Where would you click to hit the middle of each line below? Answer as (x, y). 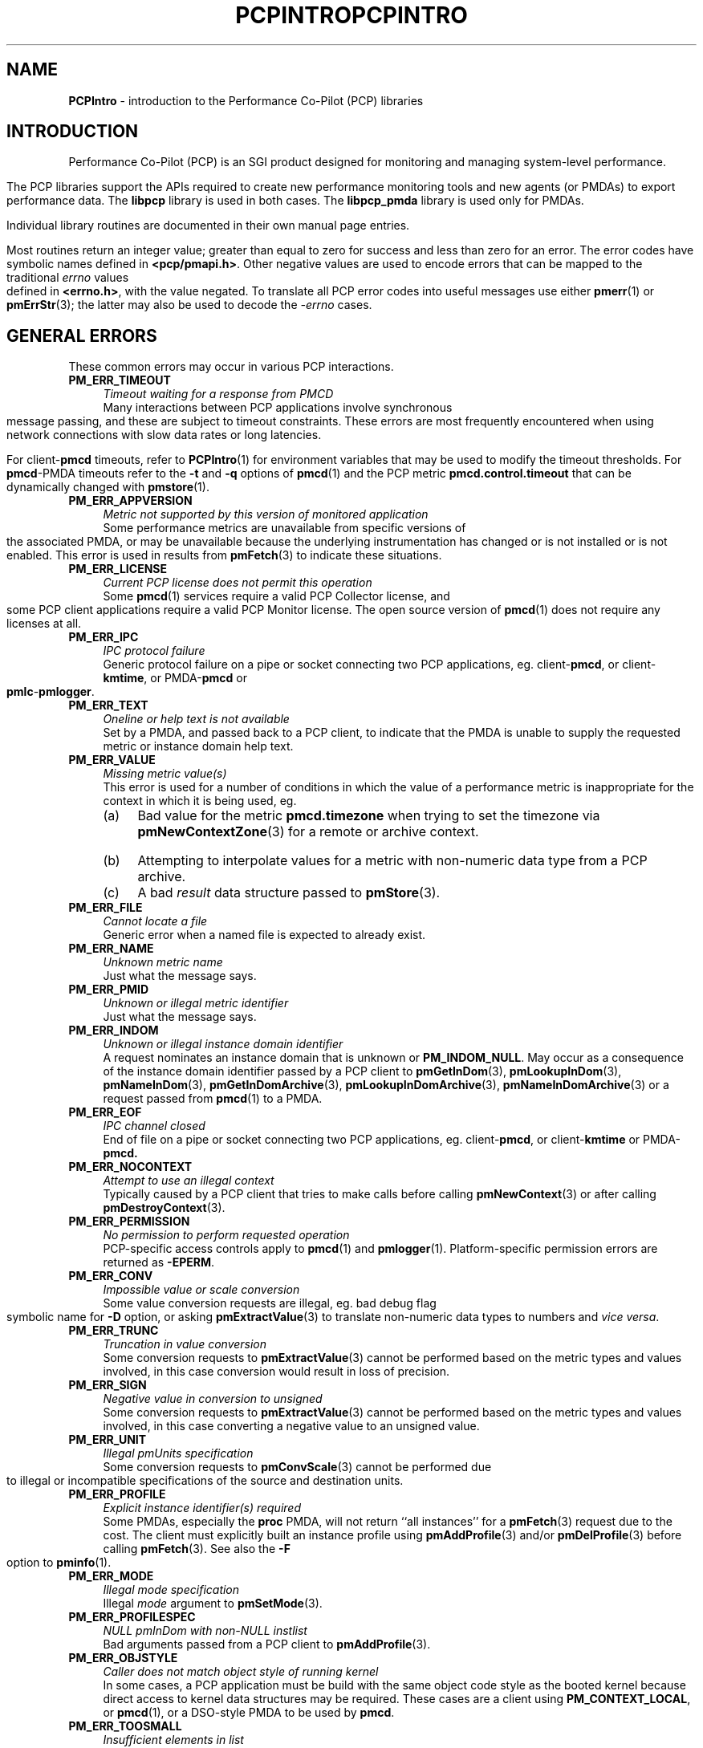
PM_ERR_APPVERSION (130, 501)
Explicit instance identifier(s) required (202, 1508)
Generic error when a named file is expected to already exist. (264, 935)
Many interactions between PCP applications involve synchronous (278, 408)
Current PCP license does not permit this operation (238, 583)
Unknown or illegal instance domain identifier (223, 1044)
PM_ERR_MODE (111, 1576)
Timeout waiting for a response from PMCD (218, 394)
